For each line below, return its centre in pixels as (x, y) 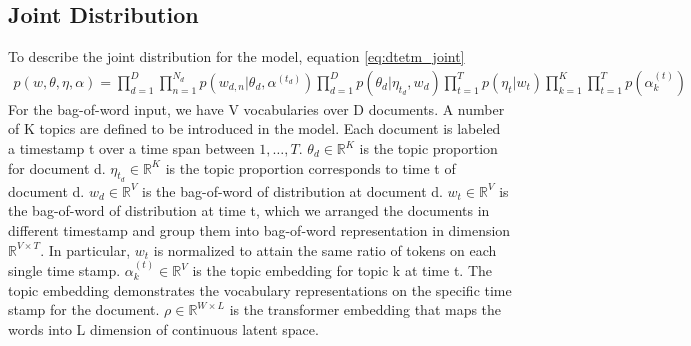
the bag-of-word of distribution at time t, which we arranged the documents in (249, 210)
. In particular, (85, 249)
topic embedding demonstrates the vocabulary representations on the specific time (260, 289)
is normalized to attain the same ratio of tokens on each (325, 249)
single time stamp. (64, 270)
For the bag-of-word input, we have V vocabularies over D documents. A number (256, 108)
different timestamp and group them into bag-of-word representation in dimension (259, 230)
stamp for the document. (84, 309)
